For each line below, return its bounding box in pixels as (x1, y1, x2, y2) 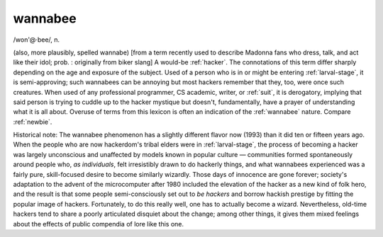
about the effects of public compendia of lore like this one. (13, 219, 184, 228)
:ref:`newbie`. (13, 117, 52, 126)
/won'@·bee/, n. (13, 35, 60, 44)
